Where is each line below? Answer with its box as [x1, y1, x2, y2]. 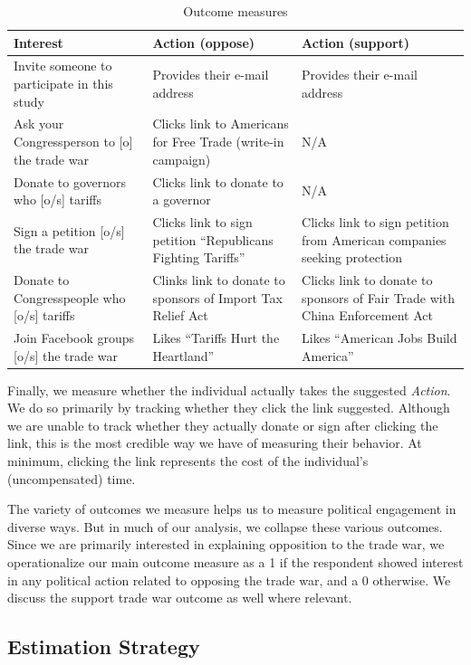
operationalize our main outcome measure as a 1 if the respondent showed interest [7, 553, 464, 572]
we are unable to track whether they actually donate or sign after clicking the [7, 415, 438, 434]
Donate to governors [14, 172, 127, 191]
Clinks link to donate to [152, 270, 285, 289]
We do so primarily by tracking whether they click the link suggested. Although [7, 398, 450, 417]
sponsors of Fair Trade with [302, 288, 455, 307]
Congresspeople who [14, 288, 126, 307]
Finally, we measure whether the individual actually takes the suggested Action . [7, 380, 451, 399]
